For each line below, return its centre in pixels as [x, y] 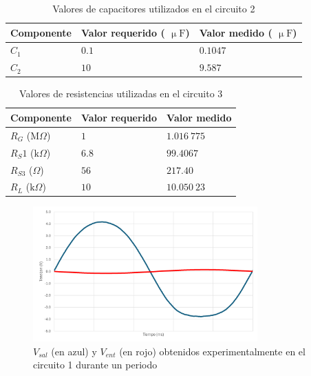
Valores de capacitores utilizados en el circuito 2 [154, 8]
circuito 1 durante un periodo [95, 365]
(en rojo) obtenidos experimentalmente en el [212, 351]
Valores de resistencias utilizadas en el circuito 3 [121, 93]
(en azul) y [74, 351]
